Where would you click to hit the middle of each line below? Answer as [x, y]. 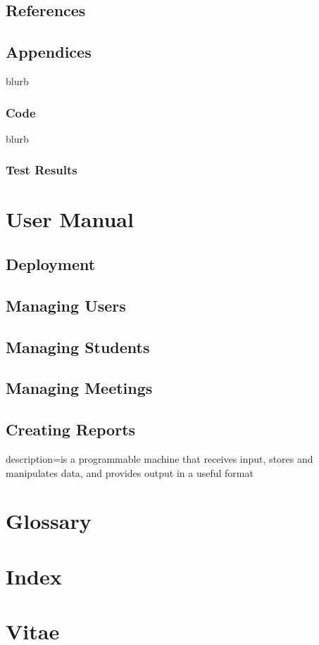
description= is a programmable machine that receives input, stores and [159, 458]
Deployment [51, 264]
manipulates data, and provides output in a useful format [130, 472]
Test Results [42, 170]
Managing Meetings [79, 388]
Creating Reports [71, 429]
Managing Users [66, 305]
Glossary [49, 521]
